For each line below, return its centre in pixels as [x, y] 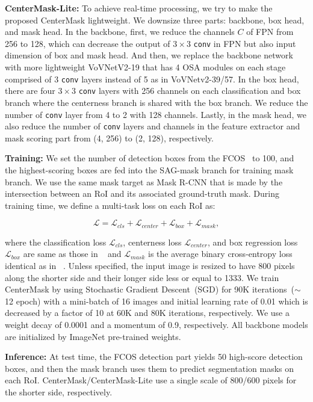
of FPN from [270, 32]
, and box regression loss [253, 242]
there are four [30, 91]
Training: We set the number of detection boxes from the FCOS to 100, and [150, 158]
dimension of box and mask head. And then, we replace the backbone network [149, 55]
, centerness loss [152, 242]
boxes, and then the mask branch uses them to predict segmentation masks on [150, 368]
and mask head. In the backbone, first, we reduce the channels [120, 32]
